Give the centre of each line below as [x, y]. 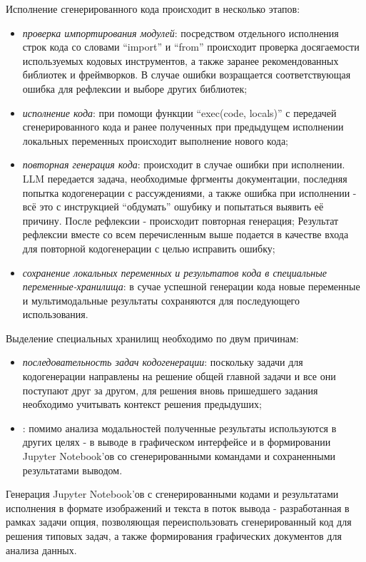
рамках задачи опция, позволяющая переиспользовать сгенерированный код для [179, 522]
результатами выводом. [72, 470]
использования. [55, 314]
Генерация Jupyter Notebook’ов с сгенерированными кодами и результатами [172, 494]
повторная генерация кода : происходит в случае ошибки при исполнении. [184, 164]
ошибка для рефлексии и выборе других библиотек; [135, 88]
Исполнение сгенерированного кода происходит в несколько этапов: [153, 9]
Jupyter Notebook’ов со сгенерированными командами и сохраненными [179, 456]
